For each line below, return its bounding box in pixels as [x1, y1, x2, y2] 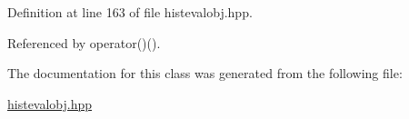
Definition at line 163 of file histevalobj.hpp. [7, 3, 253, 21]
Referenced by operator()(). [7, 33, 161, 52]
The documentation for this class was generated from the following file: [7, 64, 403, 83]
